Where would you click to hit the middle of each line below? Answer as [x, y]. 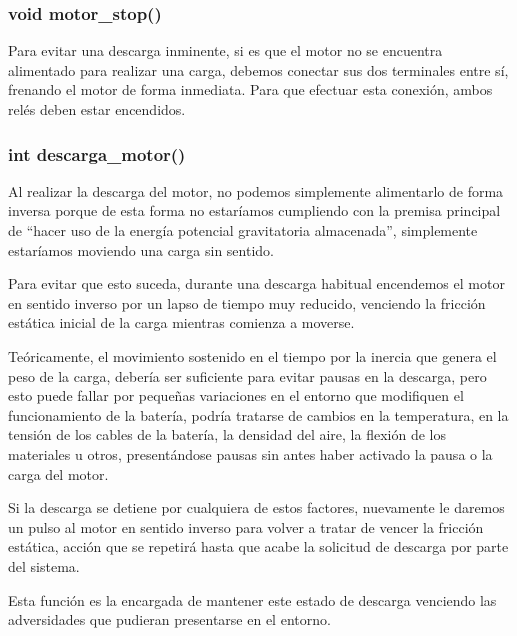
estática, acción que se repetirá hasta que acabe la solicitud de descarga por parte [258, 546]
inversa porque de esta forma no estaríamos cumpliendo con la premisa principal [254, 210]
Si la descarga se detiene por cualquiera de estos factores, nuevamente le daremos [256, 507]
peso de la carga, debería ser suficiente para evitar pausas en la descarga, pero [247, 375]
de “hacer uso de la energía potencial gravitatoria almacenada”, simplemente [243, 230]
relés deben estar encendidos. [97, 109]
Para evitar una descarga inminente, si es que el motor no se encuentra [225, 50]
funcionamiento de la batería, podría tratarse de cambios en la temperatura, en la [258, 414]
